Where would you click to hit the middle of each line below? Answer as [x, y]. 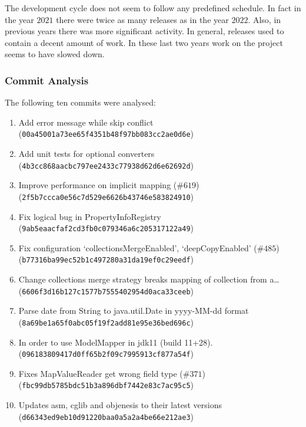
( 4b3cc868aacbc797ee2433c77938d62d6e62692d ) [106, 165]
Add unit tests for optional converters [87, 154]
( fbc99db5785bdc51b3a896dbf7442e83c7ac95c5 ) [106, 385]
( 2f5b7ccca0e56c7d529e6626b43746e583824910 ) [106, 196]
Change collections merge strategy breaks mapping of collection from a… [149, 279]
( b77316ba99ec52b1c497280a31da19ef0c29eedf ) [106, 259]
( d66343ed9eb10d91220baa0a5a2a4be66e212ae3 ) [106, 416]
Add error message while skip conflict [86, 122]
